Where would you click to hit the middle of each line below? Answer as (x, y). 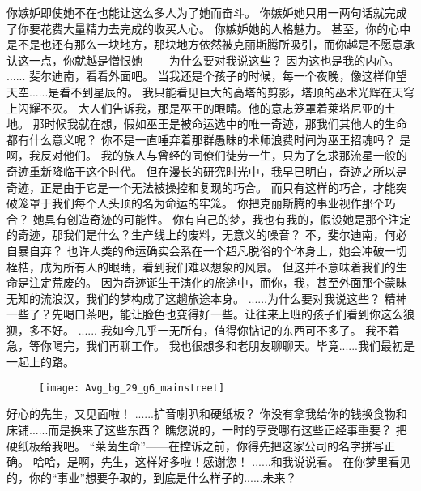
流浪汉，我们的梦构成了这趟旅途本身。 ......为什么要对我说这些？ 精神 (223, 298)
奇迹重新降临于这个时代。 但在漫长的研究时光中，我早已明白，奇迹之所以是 (207, 171)
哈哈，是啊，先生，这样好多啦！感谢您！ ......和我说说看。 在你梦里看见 (222, 461)
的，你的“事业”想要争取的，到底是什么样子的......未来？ (152, 477)
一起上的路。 (40, 362)
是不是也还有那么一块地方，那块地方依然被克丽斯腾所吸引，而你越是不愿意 (205, 44)
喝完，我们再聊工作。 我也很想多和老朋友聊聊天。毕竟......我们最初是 (233, 346)
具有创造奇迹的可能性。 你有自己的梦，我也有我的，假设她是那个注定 (228, 218)
